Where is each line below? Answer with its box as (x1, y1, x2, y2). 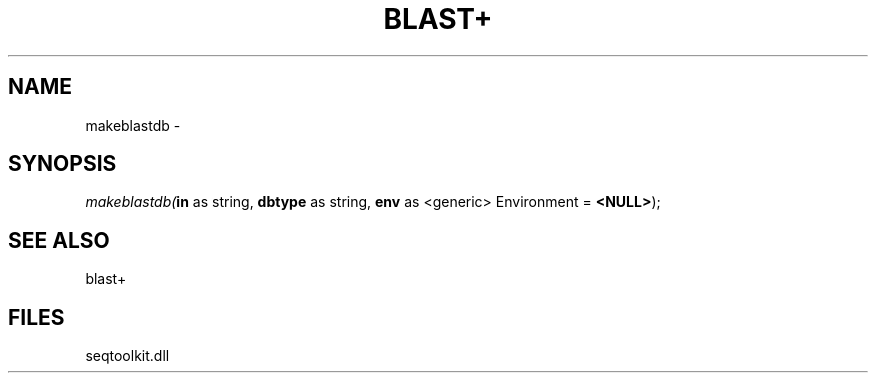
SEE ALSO (8, 227, 110, 253)
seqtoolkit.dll (85, 347, 170, 365)
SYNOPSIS (8, 151, 117, 177)
